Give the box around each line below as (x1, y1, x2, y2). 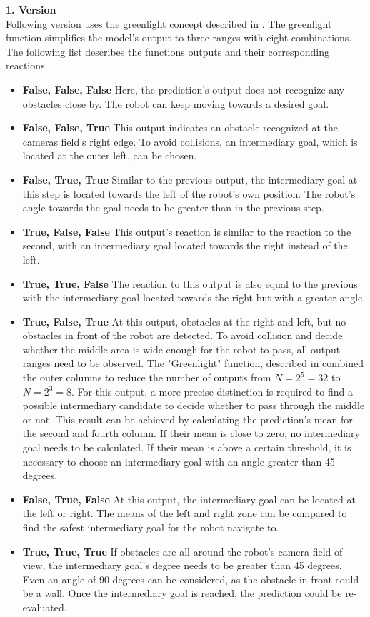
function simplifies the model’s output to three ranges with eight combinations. (6, 30, 352, 45)
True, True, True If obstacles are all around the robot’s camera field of (22, 543, 343, 558)
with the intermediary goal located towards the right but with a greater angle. (22, 290, 366, 305)
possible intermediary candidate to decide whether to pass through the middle (22, 398, 365, 413)
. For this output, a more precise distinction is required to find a (71, 383, 353, 398)
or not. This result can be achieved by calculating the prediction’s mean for (22, 411, 353, 426)
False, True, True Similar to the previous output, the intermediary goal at (22, 171, 358, 186)
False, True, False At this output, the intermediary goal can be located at (22, 491, 356, 506)
